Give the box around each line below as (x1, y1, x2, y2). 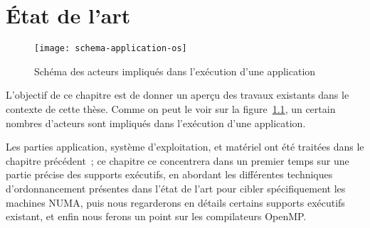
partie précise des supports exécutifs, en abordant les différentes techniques (6, 167, 333, 182)
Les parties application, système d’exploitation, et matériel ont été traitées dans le (6, 139, 364, 154)
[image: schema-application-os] (34, 43, 187, 54)
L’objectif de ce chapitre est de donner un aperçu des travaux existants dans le (6, 87, 349, 102)
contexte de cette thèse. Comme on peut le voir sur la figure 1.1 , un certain (6, 101, 336, 116)
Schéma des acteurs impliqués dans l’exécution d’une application (34, 63, 316, 78)
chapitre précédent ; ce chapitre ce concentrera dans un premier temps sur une (6, 153, 349, 168)
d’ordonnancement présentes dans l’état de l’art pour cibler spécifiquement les (6, 180, 346, 195)
